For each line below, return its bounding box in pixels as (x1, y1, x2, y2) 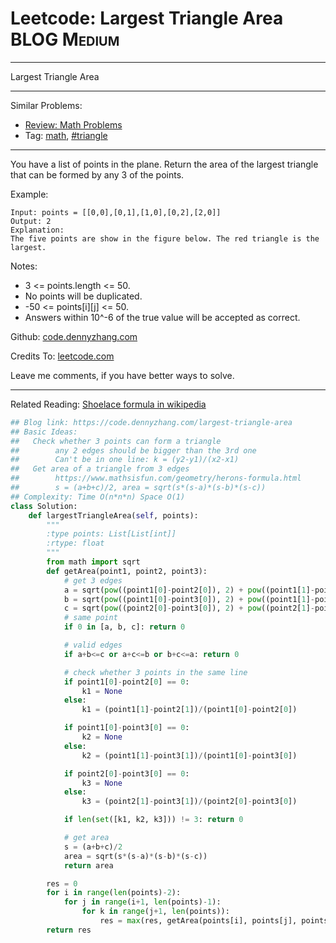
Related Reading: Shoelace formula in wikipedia (10, 398, 207, 410)
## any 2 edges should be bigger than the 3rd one (10, 445, 257, 456)
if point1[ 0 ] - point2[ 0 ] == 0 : (63, 677, 190, 687)
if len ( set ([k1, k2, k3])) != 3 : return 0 (63, 815, 244, 825)
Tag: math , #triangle (24, 129, 108, 141)
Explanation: (10, 225, 65, 235)
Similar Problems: (10, 99, 83, 111)
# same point (63, 613, 118, 623)
